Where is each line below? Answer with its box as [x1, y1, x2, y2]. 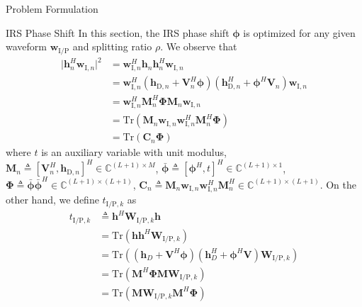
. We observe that [160, 39, 237, 54]
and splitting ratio [72, 39, 152, 54]
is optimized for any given [243, 25, 356, 40]
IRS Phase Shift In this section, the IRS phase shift [6, 25, 230, 40]
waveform [6, 39, 47, 54]
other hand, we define [6, 192, 99, 207]
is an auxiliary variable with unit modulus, [41, 145, 227, 160]
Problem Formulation [6, 1, 98, 16]
